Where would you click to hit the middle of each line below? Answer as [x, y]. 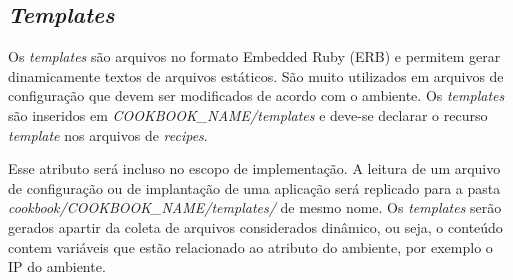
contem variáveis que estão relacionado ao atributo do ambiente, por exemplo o [250, 246]
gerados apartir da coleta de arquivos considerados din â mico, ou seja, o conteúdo [255, 226]
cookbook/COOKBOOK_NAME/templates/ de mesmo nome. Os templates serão [255, 207]
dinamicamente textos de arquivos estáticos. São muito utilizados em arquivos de [256, 75]
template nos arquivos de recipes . [108, 134]
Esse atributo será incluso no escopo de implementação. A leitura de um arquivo [254, 168]
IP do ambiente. [57, 266]
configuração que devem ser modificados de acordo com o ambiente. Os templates [256, 95]
